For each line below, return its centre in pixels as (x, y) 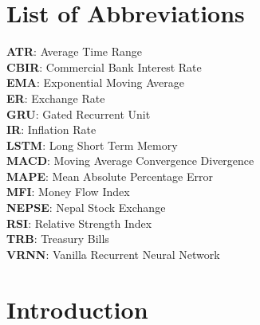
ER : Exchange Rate (56, 98)
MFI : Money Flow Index (68, 192)
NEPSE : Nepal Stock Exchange (86, 208)
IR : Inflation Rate (51, 129)
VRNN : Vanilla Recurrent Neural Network (113, 254)
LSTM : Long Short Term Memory (92, 145)
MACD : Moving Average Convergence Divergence (130, 161)
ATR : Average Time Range (75, 51)
